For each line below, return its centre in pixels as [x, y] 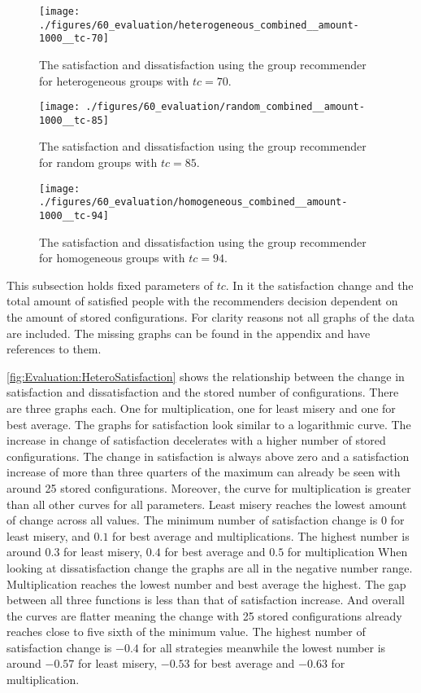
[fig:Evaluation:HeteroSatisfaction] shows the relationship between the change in [206, 376]
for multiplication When [347, 552]
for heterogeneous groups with [114, 80]
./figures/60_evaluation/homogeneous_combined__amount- [193, 202]
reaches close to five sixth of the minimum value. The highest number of [186, 632]
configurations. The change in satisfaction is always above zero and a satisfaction [208, 456]
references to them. [54, 349]
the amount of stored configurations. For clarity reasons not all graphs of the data [211, 317]
